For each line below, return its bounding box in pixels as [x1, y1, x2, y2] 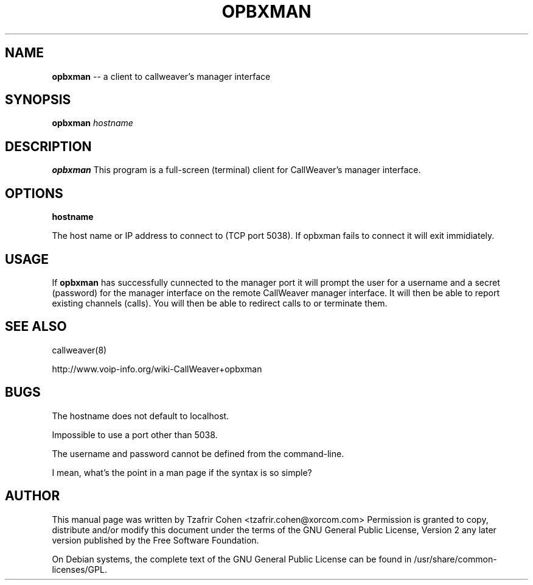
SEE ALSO [5, 319, 67, 335]
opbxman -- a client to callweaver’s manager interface [52, 71, 271, 82]
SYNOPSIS [5, 92, 71, 108]
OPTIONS [5, 185, 63, 201]
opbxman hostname [52, 118, 133, 129]
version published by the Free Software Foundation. [52, 534, 259, 545]
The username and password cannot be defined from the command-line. [52, 448, 344, 459]
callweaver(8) [52, 344, 107, 355]
